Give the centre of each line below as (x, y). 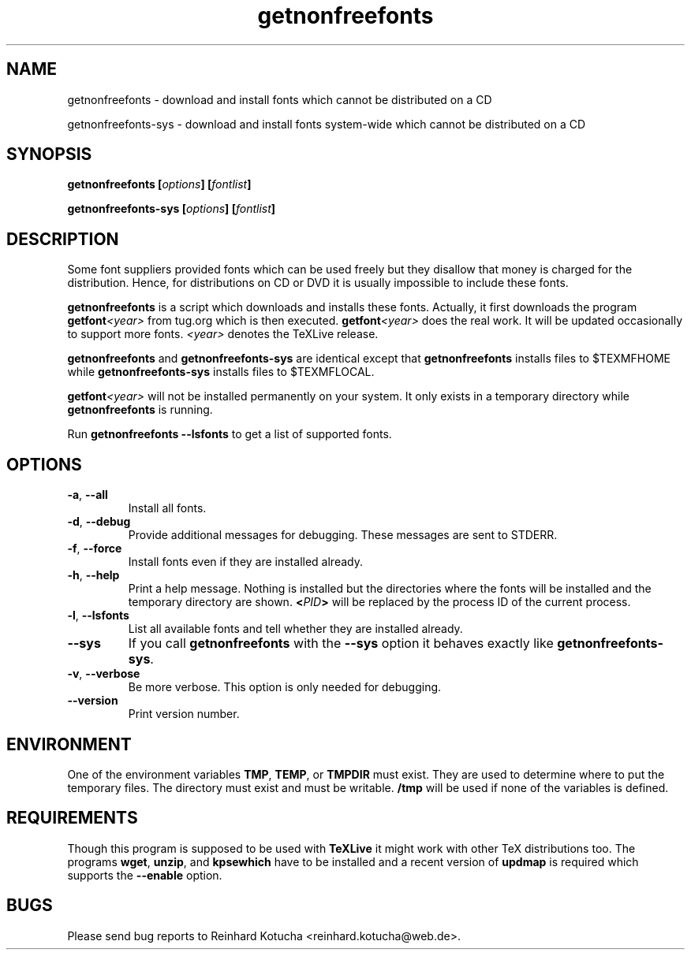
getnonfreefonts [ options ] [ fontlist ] (159, 184)
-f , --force (95, 549)
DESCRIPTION (63, 239)
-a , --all (88, 495)
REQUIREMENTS (72, 818)
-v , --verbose (104, 674)
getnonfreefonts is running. (140, 410)
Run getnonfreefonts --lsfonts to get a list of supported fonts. (230, 434)
